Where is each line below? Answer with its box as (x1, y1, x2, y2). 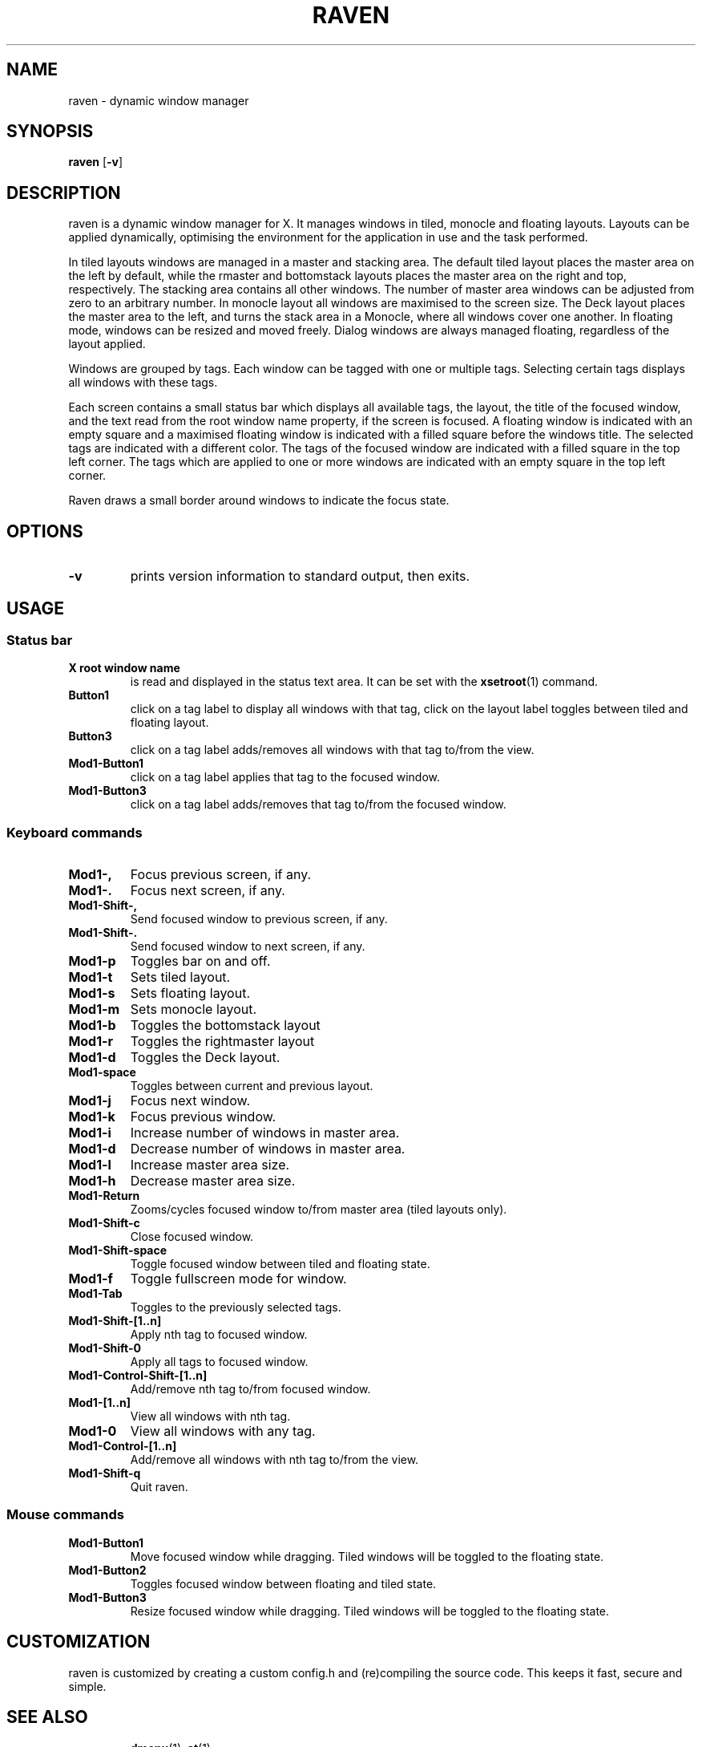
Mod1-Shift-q (68, 1466, 141, 1481)
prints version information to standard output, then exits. (130, 568, 470, 585)
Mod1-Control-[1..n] (68, 1439, 177, 1453)
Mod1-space (68, 1065, 136, 1080)
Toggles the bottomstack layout (130, 1017, 321, 1034)
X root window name (68, 661, 180, 675)
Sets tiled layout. (130, 969, 231, 986)
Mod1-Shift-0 (68, 1341, 142, 1356)
